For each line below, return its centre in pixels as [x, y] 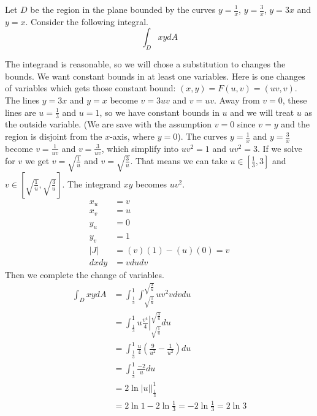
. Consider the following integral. [87, 21]
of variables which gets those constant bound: [90, 88]
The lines [22, 100]
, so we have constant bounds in [159, 112]
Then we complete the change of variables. [85, 274]
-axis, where [132, 136]
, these [295, 100]
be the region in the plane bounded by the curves [123, 9]
